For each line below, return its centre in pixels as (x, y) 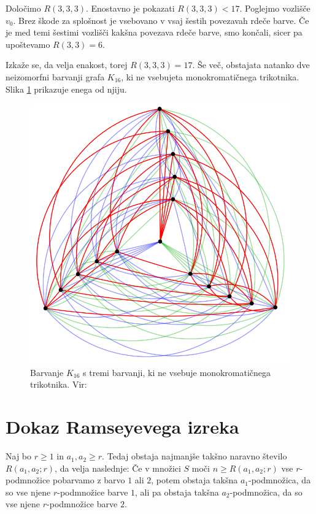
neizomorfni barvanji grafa (55, 76)
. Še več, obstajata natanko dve (251, 65)
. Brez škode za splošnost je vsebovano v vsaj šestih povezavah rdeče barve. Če (161, 20)
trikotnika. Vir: (59, 384)
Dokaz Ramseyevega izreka (122, 427)
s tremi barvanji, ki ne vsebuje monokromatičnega (177, 372)
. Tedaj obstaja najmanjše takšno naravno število (195, 456)
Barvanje (47, 372)
